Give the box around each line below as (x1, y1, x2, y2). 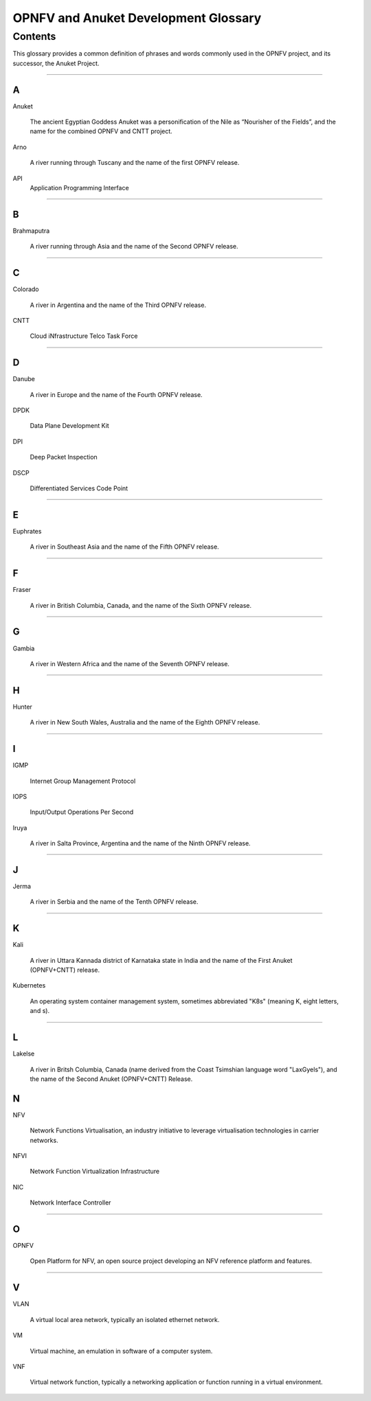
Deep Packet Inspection (30, 453, 98, 462)
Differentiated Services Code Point (30, 484, 128, 492)
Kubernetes (12, 981, 46, 990)
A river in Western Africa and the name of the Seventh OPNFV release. (30, 659, 230, 668)
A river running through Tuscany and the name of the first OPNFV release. (30, 159, 240, 167)
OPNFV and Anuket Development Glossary (12, 10, 262, 25)
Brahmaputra (12, 227, 50, 235)
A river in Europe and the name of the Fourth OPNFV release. (30, 390, 203, 398)
